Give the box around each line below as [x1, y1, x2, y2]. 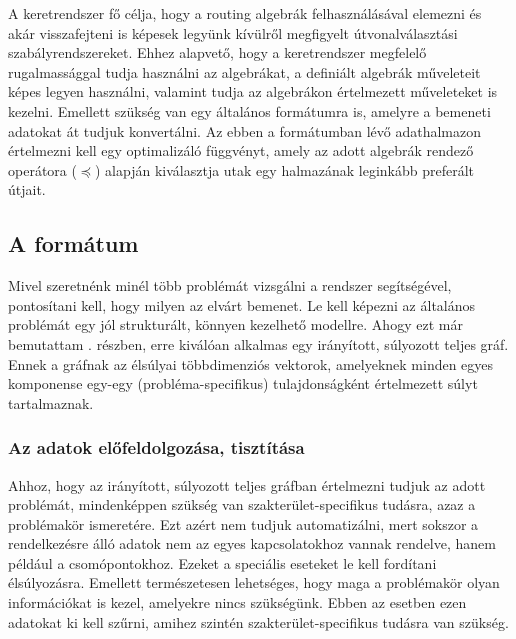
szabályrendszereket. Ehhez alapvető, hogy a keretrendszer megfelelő [8, 42, 427, 63]
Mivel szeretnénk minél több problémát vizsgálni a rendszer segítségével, [8, 275, 452, 296]
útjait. [8, 179, 46, 200]
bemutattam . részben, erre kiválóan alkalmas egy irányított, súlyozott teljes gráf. [8, 333, 509, 354]
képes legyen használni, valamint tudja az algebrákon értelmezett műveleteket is [8, 81, 498, 102]
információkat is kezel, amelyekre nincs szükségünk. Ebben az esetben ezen [8, 592, 467, 613]
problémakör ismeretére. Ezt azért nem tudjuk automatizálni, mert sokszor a [8, 513, 479, 534]
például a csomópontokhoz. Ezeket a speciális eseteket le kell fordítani [8, 552, 437, 573]
